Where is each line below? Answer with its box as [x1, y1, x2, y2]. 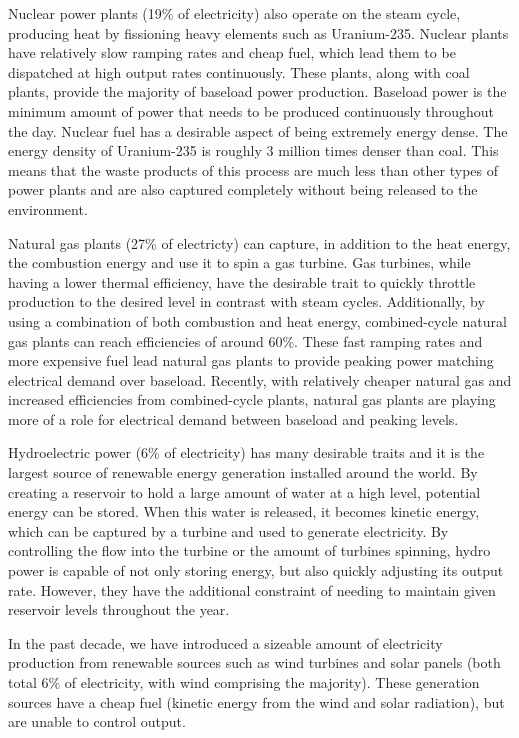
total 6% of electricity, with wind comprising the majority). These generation [8, 672, 480, 692]
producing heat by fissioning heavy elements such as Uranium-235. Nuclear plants [8, 22, 509, 43]
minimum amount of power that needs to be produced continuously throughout [8, 100, 495, 121]
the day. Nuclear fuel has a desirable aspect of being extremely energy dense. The [8, 120, 508, 141]
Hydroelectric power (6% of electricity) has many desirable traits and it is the [8, 442, 485, 463]
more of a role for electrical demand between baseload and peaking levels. [8, 408, 459, 429]
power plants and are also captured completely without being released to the [8, 179, 478, 200]
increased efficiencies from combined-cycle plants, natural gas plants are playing [8, 389, 496, 410]
